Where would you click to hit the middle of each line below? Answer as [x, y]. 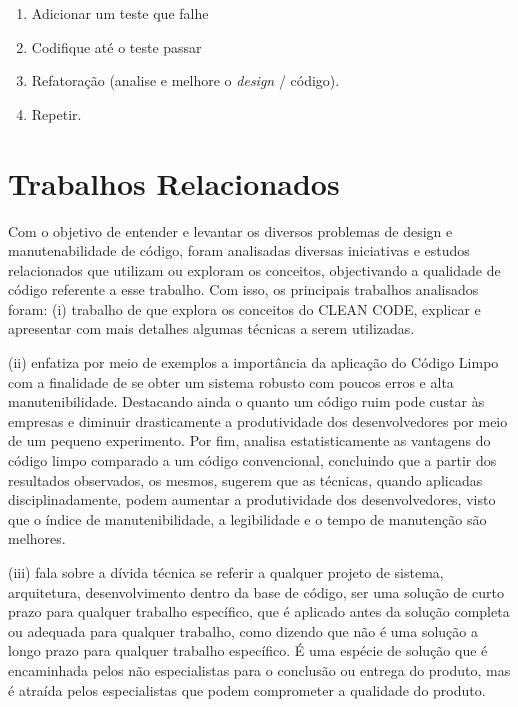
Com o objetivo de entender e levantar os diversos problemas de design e [230, 230]
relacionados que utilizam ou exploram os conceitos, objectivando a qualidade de [254, 269]
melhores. [37, 538]
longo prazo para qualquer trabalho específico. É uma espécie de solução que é [248, 650]
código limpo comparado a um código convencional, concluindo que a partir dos [252, 460]
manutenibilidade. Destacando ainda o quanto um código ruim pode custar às [246, 401]
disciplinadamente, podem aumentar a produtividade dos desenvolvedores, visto [252, 499]
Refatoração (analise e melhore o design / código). [185, 80]
